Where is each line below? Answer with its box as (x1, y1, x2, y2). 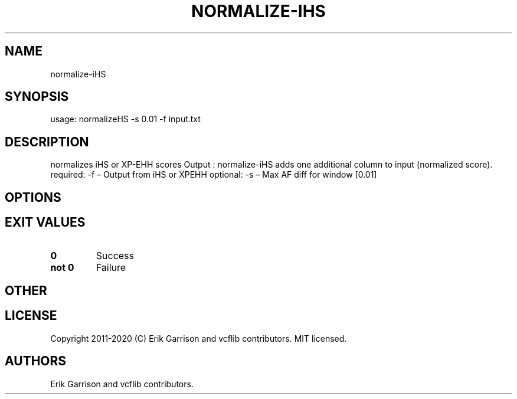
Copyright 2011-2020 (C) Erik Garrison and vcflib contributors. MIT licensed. (50, 333, 347, 344)
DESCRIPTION (5, 134, 89, 149)
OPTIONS (5, 189, 61, 205)
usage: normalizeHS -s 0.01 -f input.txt (50, 114, 201, 125)
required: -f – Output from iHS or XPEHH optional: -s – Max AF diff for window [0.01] (50, 169, 377, 180)
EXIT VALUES (5, 215, 86, 230)
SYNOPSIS (5, 89, 69, 104)
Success (96, 249, 135, 261)
